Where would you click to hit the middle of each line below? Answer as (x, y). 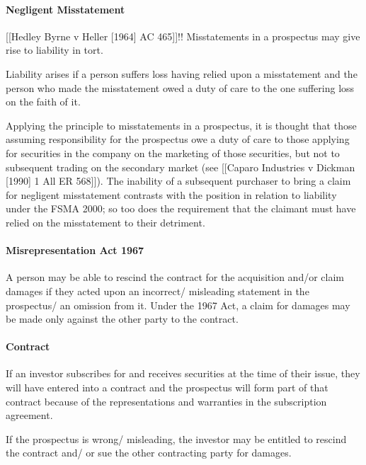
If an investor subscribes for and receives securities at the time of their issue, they (183, 373)
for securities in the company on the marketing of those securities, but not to (173, 153)
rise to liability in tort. (55, 50)
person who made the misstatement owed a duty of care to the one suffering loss (180, 87)
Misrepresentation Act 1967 (75, 250)
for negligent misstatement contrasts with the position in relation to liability (171, 194)
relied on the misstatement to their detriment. (105, 222)
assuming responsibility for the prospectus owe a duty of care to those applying (178, 139)
